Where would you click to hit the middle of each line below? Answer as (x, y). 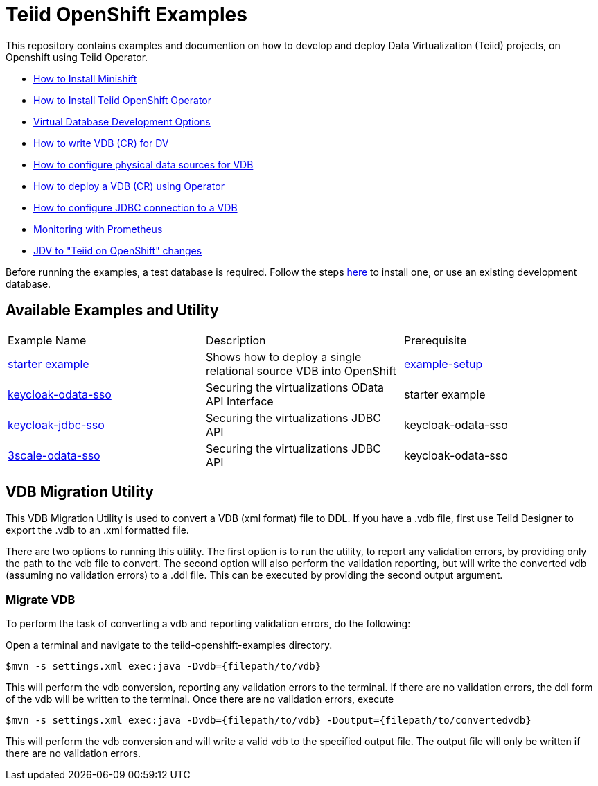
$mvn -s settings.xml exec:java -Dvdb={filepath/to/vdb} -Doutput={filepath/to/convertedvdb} (269, 720)
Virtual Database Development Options (122, 121)
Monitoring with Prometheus (98, 229)
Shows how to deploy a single (283, 357)
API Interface (239, 401)
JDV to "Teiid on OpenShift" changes (118, 250)
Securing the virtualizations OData (295, 387)
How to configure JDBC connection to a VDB (135, 207)
